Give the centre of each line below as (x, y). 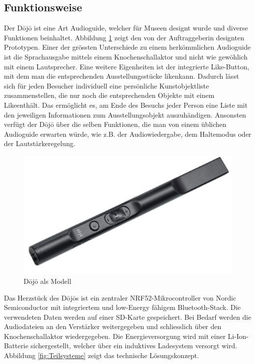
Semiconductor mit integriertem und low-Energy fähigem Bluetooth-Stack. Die (122, 307)
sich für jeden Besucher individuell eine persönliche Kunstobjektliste (107, 85)
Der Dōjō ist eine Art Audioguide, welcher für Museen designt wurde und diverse (126, 28)
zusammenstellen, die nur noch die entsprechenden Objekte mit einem (109, 95)
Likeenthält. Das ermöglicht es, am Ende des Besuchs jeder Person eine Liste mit (126, 105)
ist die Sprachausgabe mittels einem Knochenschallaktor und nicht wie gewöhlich (126, 56)
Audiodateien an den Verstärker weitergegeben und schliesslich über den (113, 326)
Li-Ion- (238, 336)
